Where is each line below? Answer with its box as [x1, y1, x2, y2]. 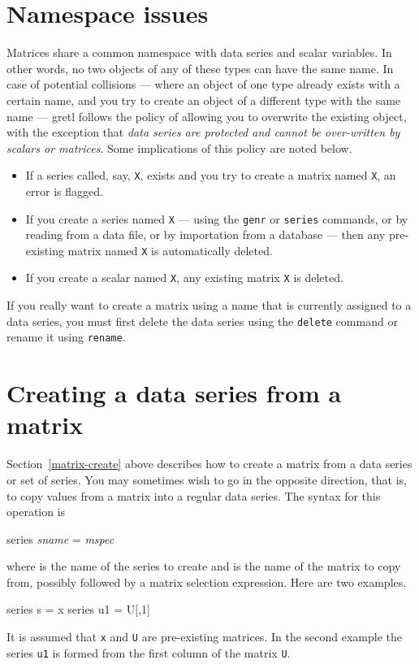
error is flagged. [25, 182, 103, 199]
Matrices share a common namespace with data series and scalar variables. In [6, 44, 392, 61]
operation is [6, 503, 66, 520]
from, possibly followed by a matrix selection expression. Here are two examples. [6, 573, 407, 590]
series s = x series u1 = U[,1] [6, 601, 150, 618]
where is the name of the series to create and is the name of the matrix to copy [6, 558, 401, 575]
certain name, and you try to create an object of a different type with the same [6, 91, 401, 108]
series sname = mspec [6, 530, 114, 547]
